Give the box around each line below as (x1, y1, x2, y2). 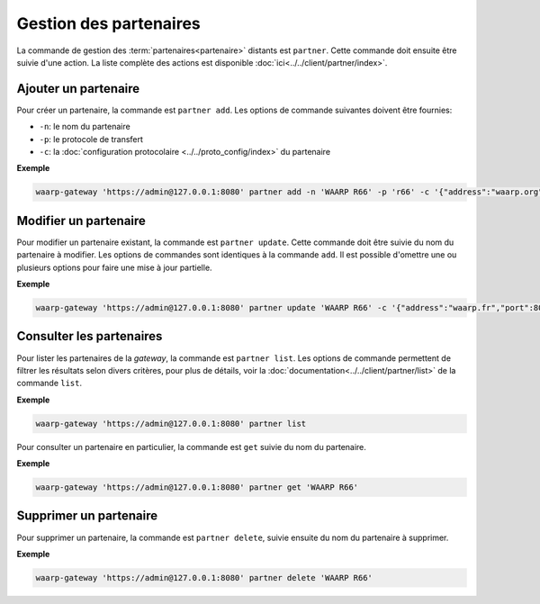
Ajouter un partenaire (16, 81, 140, 96)
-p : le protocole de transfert (39, 133, 144, 144)
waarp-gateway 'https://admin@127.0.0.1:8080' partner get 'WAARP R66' (35, 482, 359, 492)
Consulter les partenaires (16, 329, 163, 344)
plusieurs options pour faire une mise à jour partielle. (16, 262, 212, 273)
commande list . (16, 378, 83, 389)
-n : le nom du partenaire (39, 122, 130, 132)
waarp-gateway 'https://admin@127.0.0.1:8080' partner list (35, 419, 307, 428)
